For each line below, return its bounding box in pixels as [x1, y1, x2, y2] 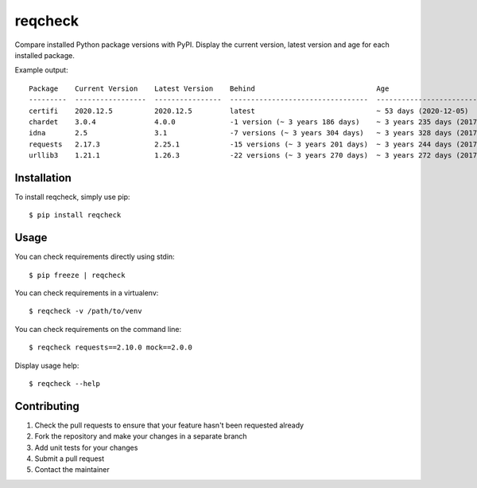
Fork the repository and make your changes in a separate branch [34, 431, 247, 441]
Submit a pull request [34, 454, 105, 463]
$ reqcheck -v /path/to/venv [29, 306, 142, 316]
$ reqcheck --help [29, 379, 101, 388]
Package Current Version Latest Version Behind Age [29, 84, 390, 93]
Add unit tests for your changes [34, 443, 138, 452]
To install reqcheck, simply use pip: [14, 192, 130, 201]
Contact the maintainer [34, 465, 111, 474]
